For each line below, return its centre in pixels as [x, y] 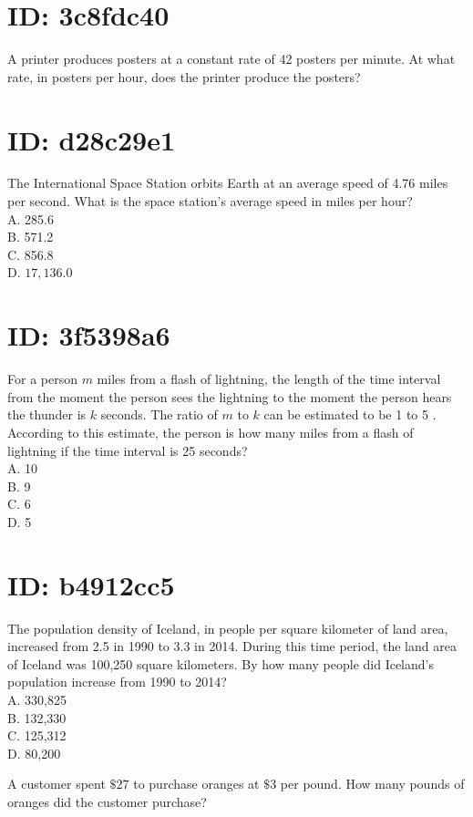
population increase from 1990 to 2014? [117, 682]
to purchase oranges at [196, 784]
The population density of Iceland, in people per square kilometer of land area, [228, 628]
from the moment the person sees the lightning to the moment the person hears [230, 396]
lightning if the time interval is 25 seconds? [128, 450]
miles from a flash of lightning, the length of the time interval [269, 379]
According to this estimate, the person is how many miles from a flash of [211, 432]
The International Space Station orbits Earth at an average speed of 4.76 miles [228, 183]
